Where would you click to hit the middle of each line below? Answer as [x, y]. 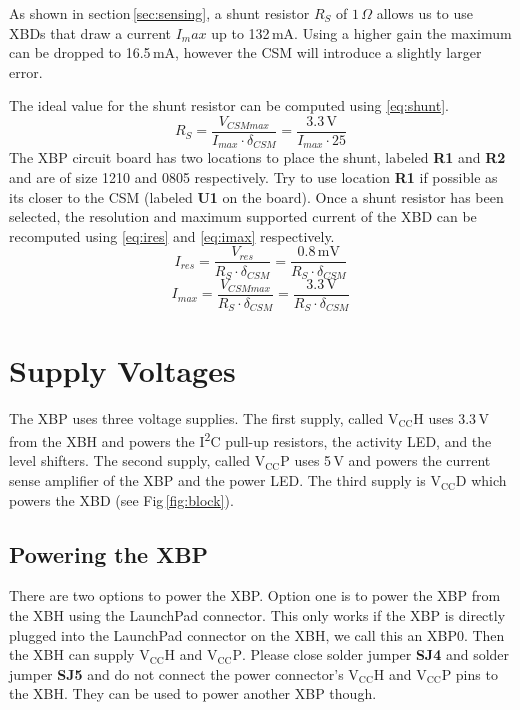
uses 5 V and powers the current [392, 460]
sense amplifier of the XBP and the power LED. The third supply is [217, 480]
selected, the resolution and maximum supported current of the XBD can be [243, 216]
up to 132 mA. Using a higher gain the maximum [361, 32]
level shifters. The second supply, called [130, 460]
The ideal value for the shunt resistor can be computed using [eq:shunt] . [229, 105]
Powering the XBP [109, 553]
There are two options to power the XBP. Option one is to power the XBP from [255, 595]
